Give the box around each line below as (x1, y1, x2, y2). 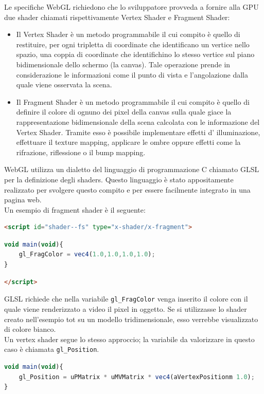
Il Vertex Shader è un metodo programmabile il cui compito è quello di (16, 29, 240, 40)
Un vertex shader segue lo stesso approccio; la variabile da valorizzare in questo (4, 333, 255, 344)
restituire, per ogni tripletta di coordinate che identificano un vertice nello (16, 39, 250, 49)
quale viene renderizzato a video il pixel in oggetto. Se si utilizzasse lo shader (4, 303, 247, 314)
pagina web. (4, 194, 42, 205)
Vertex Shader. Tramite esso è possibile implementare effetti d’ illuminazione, (16, 126, 260, 137)
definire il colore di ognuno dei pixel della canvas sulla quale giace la (16, 106, 232, 117)
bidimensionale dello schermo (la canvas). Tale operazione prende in (16, 59, 231, 69)
